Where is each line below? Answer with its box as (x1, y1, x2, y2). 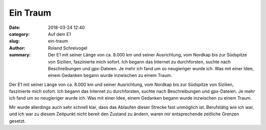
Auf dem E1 (48, 31, 71, 37)
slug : (9, 38, 20, 44)
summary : (9, 52, 31, 58)
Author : (9, 45, 26, 51)
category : (9, 31, 30, 37)
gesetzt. (9, 118, 26, 124)
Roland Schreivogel (48, 45, 88, 51)
